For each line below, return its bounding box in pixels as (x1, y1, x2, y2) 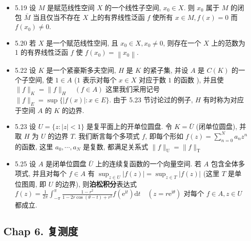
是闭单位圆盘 (46, 159, 87, 169)
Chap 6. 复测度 (3, 223, 78, 238)
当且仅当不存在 (32, 12, 80, 22)
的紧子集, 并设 (143, 64, 188, 75)
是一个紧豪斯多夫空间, (46, 64, 116, 75)
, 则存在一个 (163, 37, 202, 48)
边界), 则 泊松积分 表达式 (62, 178, 137, 189)
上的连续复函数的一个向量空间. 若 (95, 159, 202, 169)
